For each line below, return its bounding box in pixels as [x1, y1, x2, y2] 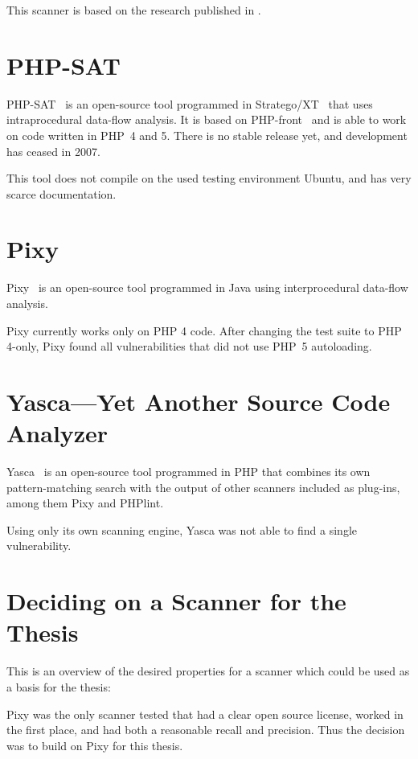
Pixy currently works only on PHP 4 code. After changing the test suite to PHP [6, 322, 402, 338]
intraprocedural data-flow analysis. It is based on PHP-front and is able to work [6, 111, 407, 128]
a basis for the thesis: [6, 678, 111, 695]
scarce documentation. [6, 185, 117, 202]
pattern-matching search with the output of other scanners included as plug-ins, [6, 478, 400, 495]
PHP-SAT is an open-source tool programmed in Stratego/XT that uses [6, 95, 373, 112]
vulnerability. [6, 537, 72, 554]
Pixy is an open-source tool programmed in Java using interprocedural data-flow [6, 279, 408, 296]
